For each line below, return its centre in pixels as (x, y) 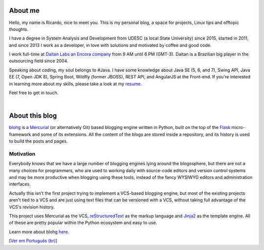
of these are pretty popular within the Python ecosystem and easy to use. (83, 223)
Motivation (22, 153)
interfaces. (20, 184)
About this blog (33, 116)
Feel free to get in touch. (34, 93)
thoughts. (19, 29)
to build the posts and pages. (38, 141)
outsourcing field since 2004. (39, 61)
